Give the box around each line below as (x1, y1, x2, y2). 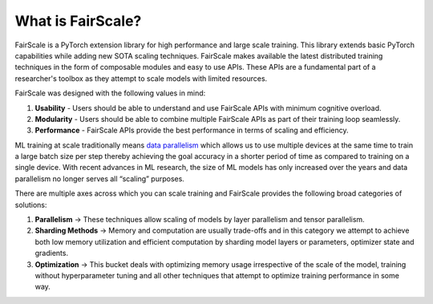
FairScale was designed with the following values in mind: (14, 88, 206, 98)
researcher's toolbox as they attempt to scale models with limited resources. (14, 73, 268, 83)
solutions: (14, 200, 47, 209)
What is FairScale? (14, 12, 142, 30)
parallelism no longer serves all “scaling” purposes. (14, 173, 184, 184)
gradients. (34, 249, 68, 258)
